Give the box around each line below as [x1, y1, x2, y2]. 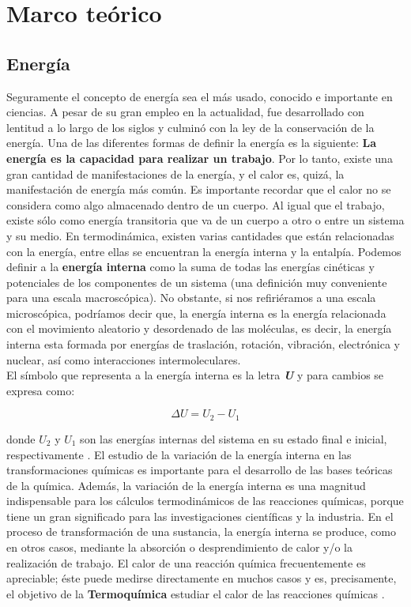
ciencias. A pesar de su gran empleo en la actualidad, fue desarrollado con [6, 104, 364, 120]
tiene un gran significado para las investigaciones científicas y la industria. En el [6, 507, 394, 524]
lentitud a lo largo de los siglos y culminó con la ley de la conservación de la [6, 119, 375, 135]
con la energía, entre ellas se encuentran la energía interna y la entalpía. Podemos [6, 243, 402, 259]
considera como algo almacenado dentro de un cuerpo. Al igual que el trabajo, [6, 196, 385, 213]
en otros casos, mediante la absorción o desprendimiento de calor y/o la [6, 539, 353, 556]
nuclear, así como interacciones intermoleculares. [6, 351, 241, 368]
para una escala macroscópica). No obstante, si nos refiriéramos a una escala [6, 289, 376, 306]
